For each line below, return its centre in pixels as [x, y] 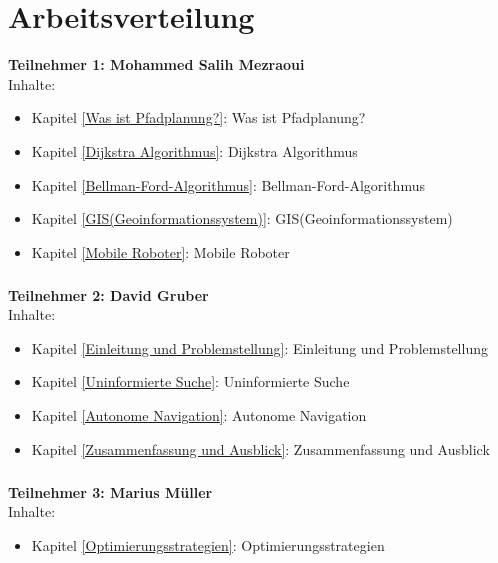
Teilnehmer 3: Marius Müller [110, 491]
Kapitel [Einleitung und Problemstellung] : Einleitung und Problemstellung [259, 347]
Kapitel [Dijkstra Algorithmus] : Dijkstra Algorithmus [194, 150]
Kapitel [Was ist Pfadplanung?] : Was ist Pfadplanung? [198, 117]
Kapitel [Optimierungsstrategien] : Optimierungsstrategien [208, 544]
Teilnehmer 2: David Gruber [108, 294]
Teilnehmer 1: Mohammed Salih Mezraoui [156, 64]
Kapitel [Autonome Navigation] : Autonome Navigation [199, 415]
